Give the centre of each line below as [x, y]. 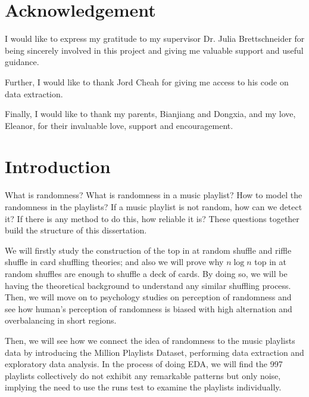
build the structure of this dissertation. [76, 230]
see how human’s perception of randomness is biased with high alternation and [149, 308]
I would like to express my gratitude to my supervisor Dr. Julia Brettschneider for [155, 39]
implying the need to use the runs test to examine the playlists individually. [143, 387]
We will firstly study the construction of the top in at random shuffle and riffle [148, 250]
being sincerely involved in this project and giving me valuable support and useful [154, 50]
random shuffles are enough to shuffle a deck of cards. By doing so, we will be [146, 273]
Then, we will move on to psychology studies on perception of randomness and [148, 297]
